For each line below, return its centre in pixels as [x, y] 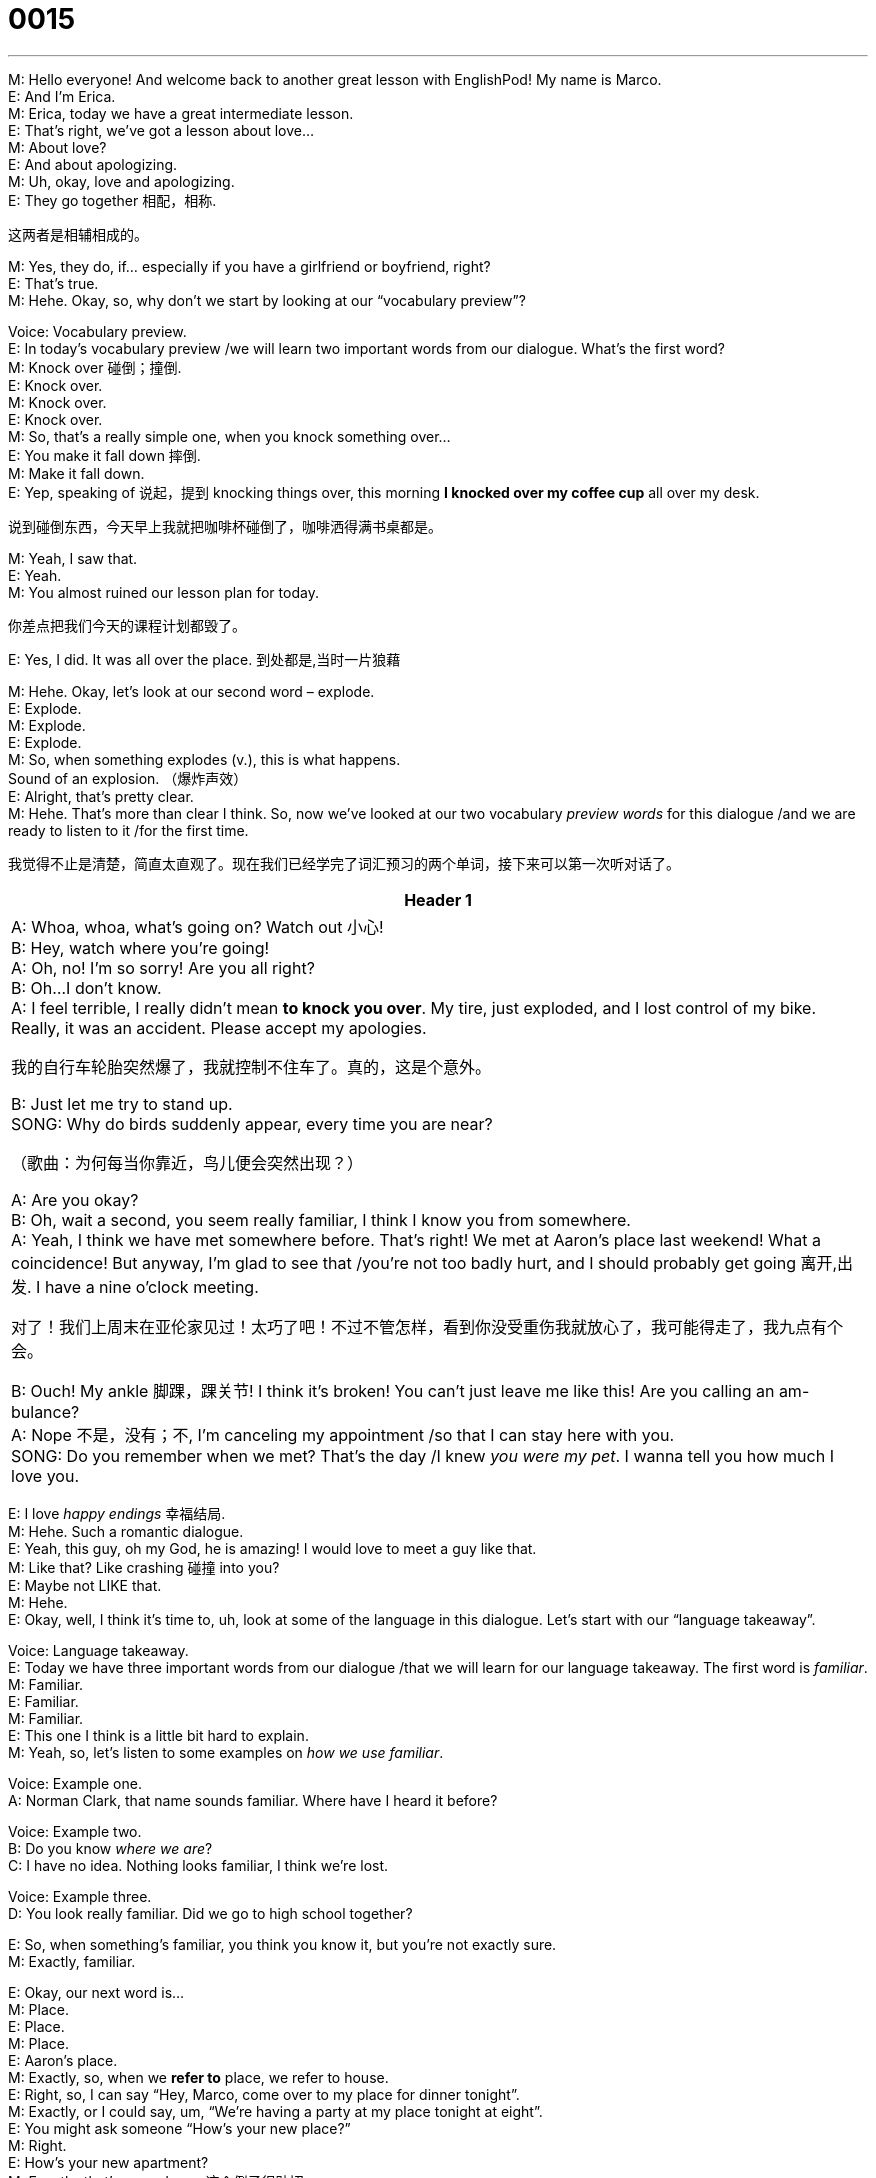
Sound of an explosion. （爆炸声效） [128, 778]
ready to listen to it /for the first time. [128, 830]
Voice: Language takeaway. [98, 1650]
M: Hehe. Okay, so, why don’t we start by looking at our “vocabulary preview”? [267, 300]
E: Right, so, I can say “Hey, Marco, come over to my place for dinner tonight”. [264, 2094]
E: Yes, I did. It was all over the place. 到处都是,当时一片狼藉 [204, 659]
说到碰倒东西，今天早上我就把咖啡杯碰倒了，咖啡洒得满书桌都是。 [225, 526]
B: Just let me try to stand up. [122, 1103]
